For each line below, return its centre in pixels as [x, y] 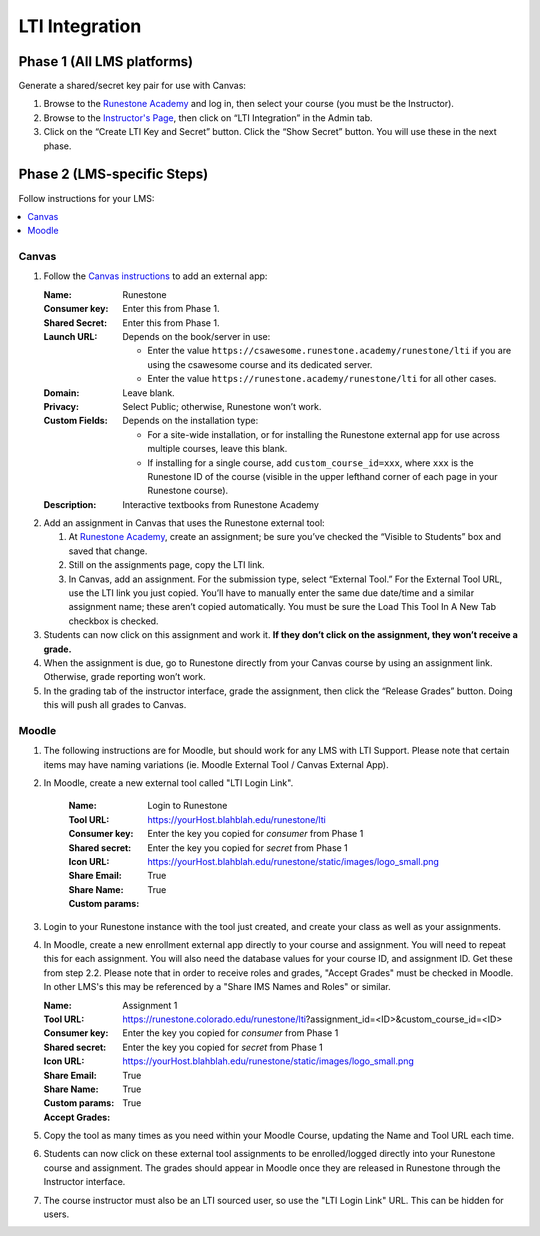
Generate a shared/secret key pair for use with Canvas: [132, 86]
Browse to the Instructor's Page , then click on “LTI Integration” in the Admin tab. [208, 117]
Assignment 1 [150, 1005]
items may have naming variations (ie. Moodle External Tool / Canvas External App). [216, 764]
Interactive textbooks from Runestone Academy [221, 504]
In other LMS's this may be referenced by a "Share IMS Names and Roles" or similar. [217, 987]
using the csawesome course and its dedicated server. [260, 364]
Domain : [61, 392]
